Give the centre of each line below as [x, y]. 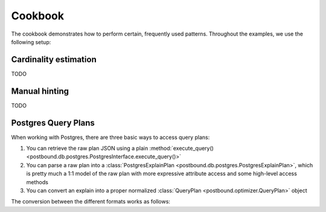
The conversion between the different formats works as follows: [91, 202]
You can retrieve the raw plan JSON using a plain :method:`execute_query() [120, 149]
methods [37, 182]
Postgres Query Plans [53, 123]
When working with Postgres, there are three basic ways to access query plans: [110, 137]
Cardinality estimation [54, 59]
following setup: [31, 42]
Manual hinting [40, 91]
